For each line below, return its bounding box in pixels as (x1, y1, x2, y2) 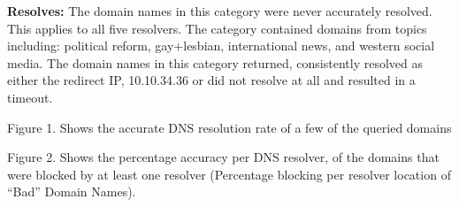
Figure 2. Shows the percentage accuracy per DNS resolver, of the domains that (7, 148, 440, 166)
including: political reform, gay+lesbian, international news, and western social (7, 36, 435, 55)
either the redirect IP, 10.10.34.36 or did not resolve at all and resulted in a (7, 71, 416, 89)
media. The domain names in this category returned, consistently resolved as (7, 53, 423, 72)
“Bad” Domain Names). (7, 182, 136, 201)
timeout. (7, 88, 53, 106)
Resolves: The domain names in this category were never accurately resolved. (7, 2, 432, 19)
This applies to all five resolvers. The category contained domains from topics (7, 19, 427, 37)
